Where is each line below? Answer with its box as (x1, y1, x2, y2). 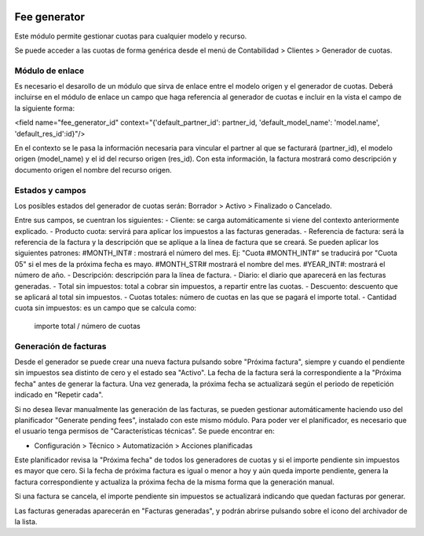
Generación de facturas (14, 341, 107, 352)
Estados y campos (14, 184, 86, 195)
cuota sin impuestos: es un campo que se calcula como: (14, 303, 196, 313)
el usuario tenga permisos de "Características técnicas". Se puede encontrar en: (14, 426, 275, 436)
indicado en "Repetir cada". (14, 390, 104, 399)
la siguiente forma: (14, 103, 75, 113)
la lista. (14, 517, 38, 527)
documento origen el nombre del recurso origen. (14, 165, 172, 174)
